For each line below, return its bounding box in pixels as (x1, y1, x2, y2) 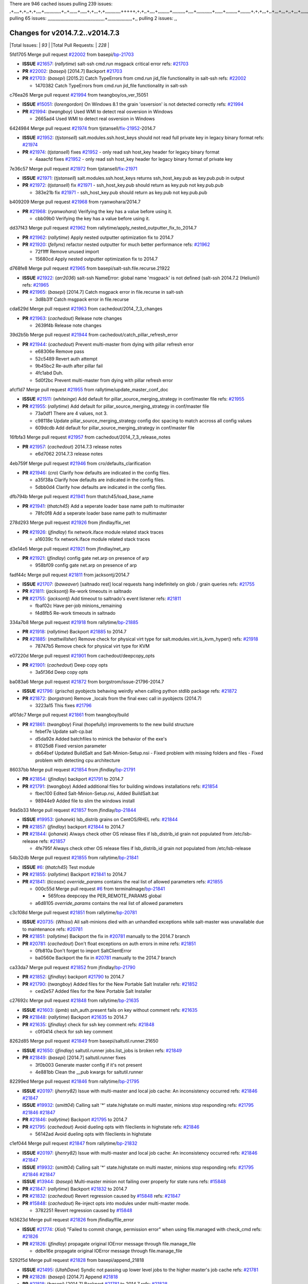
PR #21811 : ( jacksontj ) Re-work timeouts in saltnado (22, 588, 132, 594)
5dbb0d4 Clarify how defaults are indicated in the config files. (35, 484, 167, 490)
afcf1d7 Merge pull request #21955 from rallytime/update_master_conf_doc (9, 387, 169, 393)
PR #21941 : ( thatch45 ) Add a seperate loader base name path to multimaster (22, 503, 185, 509)
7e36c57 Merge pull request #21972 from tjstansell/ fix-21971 (9, 165, 138, 172)
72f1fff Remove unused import (35, 249, 100, 255)
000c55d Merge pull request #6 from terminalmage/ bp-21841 (35, 885, 165, 892)
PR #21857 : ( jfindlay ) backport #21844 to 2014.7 (22, 823, 125, 829)
